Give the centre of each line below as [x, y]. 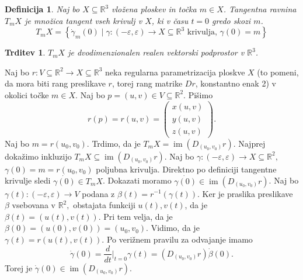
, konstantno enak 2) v [236, 83]
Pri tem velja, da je [138, 216]
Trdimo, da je [116, 143]
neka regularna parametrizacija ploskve [175, 72]
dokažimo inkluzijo [38, 156]
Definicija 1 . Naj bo [42, 9]
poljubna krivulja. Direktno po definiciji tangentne [186, 169]
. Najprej [249, 143]
